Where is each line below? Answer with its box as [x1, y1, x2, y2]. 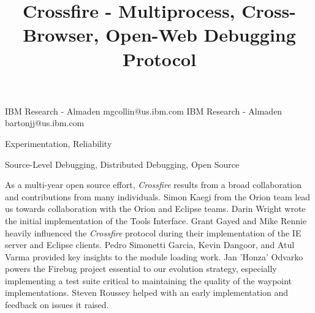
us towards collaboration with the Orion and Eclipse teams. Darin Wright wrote [5, 202, 306, 215]
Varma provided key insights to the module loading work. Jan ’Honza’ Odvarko [5, 250, 303, 263]
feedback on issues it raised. [5, 298, 109, 311]
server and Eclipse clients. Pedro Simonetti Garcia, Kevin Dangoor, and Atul [5, 238, 295, 251]
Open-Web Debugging [105, 22, 296, 47]
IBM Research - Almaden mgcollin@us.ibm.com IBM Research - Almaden [5, 104, 283, 117]
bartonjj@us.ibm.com [5, 116, 85, 129]
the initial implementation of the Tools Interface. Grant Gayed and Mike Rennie [5, 214, 307, 227]
